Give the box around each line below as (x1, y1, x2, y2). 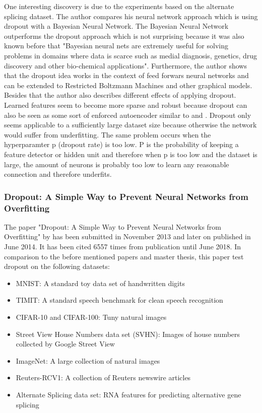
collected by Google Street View (16, 338, 115, 349)
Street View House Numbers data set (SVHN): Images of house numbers (16, 328, 240, 339)
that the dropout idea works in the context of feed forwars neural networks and (4, 70, 249, 81)
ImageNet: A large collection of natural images (16, 355, 160, 366)
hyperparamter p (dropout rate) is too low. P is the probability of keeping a (4, 139, 239, 150)
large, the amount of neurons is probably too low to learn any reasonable (4, 159, 229, 169)
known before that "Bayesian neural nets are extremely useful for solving (4, 40, 228, 51)
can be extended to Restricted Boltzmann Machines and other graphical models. (4, 80, 252, 90)
